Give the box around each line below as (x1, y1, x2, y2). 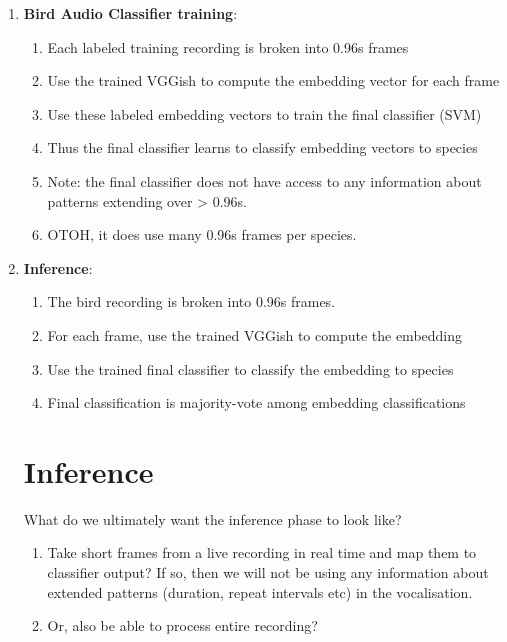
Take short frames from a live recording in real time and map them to (47, 542, 477, 563)
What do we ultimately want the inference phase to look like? (23, 508, 402, 529)
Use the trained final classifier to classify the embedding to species (47, 358, 454, 379)
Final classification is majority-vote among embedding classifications (47, 392, 466, 413)
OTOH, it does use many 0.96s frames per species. (47, 224, 357, 245)
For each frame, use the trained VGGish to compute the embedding (47, 324, 463, 345)
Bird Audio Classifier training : (23, 3, 238, 23)
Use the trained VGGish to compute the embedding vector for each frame (47, 70, 500, 91)
